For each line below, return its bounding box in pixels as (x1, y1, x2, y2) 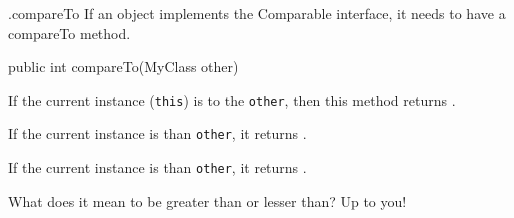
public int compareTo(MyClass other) (8, 56, 239, 77)
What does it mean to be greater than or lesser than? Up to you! (8, 190, 407, 211)
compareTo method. (8, 22, 131, 43)
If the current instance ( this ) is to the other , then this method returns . (8, 89, 456, 110)
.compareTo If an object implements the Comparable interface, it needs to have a (8, 3, 506, 23)
